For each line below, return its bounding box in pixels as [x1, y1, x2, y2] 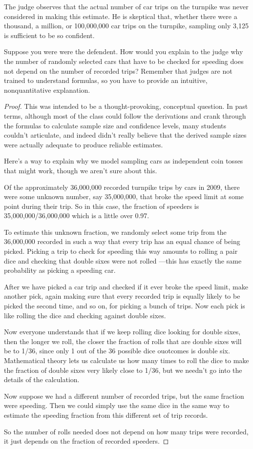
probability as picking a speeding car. [4, 265, 116, 275]
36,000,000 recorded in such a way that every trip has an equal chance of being [4, 236, 240, 246]
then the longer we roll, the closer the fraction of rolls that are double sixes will [4, 336, 242, 346]
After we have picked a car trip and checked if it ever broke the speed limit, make [4, 281, 248, 291]
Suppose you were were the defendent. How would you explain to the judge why [4, 46, 243, 57]
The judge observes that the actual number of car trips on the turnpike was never [4, 1, 249, 11]
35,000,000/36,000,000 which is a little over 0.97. [4, 210, 149, 221]
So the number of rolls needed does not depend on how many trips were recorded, [4, 426, 249, 436]
